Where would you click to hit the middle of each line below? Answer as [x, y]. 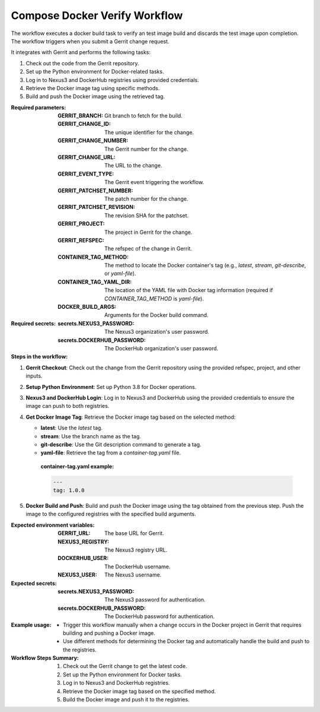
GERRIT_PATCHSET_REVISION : [97, 207]
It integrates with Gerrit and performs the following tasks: [81, 52]
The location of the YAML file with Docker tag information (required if [189, 290]
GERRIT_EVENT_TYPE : [86, 174]
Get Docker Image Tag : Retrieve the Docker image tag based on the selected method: [131, 417]
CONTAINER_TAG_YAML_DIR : [95, 281]
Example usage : [31, 625]
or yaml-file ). [120, 274]
